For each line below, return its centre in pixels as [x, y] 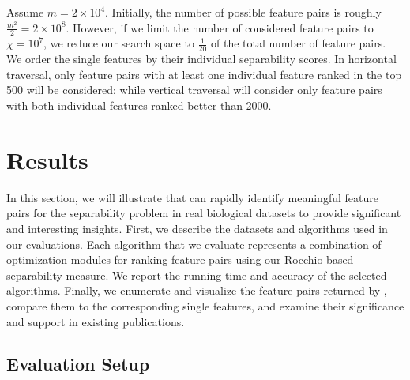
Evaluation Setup [78, 364]
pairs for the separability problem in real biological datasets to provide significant [204, 213]
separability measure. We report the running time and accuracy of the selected [197, 275]
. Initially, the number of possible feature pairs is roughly [243, 12]
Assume [25, 12]
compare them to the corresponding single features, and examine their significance [205, 305]
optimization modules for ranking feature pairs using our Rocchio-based [180, 260]
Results [47, 159]
